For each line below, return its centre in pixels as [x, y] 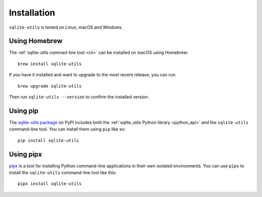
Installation [32, 13]
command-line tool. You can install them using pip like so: [67, 129]
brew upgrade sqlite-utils [50, 86]
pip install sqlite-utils [49, 140]
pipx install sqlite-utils [50, 184]
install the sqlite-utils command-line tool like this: [63, 172]
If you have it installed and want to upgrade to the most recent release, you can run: [93, 75]
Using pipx [25, 154]
